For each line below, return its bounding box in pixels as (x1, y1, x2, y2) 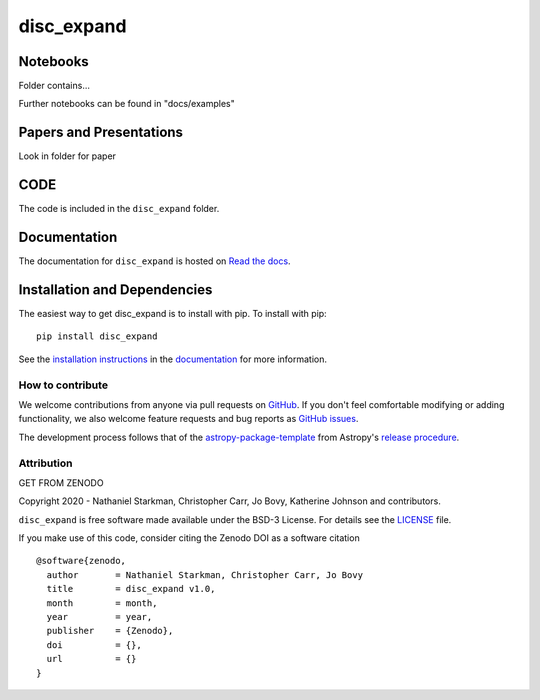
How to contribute (18, 378, 109, 392)
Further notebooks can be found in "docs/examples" (18, 98, 235, 110)
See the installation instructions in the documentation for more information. (18, 353, 328, 365)
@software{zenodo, (36, 555, 127, 567)
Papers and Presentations (18, 124, 184, 141)
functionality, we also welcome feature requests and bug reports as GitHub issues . (18, 413, 359, 425)
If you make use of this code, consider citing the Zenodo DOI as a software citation (18, 532, 360, 544)
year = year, (46, 611, 153, 623)
